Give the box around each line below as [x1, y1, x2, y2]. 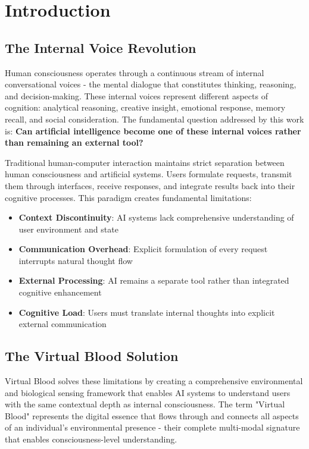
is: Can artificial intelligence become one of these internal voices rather [5, 124, 301, 137]
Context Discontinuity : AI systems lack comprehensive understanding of [18, 211, 294, 224]
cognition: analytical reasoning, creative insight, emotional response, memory [5, 101, 286, 114]
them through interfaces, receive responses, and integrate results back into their [5, 179, 295, 191]
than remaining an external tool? [5, 136, 143, 149]
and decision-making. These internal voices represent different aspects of [5, 89, 268, 102]
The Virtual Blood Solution [5, 347, 179, 365]
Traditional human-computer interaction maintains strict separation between [5, 156, 285, 168]
